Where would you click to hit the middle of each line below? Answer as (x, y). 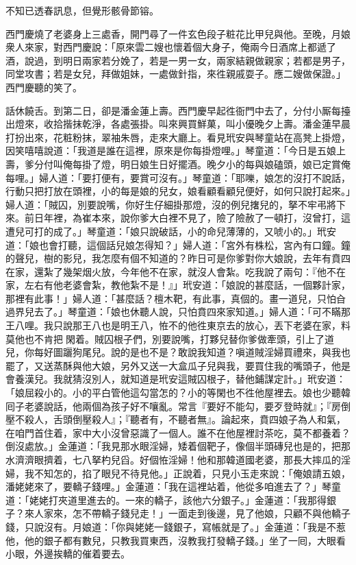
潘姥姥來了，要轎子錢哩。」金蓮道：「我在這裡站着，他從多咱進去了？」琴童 (173, 486)
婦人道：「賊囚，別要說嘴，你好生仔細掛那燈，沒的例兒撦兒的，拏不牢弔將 (171, 204)
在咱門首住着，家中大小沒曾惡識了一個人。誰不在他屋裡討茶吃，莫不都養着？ (178, 432)
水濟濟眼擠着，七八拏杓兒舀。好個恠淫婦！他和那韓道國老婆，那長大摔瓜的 (173, 459)
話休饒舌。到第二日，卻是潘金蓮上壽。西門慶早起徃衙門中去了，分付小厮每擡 (178, 110)
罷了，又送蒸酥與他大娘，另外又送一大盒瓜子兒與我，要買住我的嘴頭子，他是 (178, 365)
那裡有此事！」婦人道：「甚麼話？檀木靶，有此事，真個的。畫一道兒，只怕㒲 (176, 298)
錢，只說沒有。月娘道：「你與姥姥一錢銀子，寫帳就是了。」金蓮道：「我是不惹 (176, 526)
